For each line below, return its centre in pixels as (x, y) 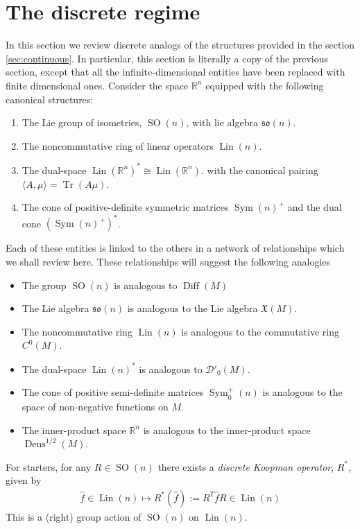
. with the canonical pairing (260, 170)
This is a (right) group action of (74, 516)
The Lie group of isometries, (82, 122)
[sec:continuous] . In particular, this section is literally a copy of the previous (167, 58)
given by (24, 480)
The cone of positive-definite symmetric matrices (125, 207)
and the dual (315, 207)
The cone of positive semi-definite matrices (113, 392)
